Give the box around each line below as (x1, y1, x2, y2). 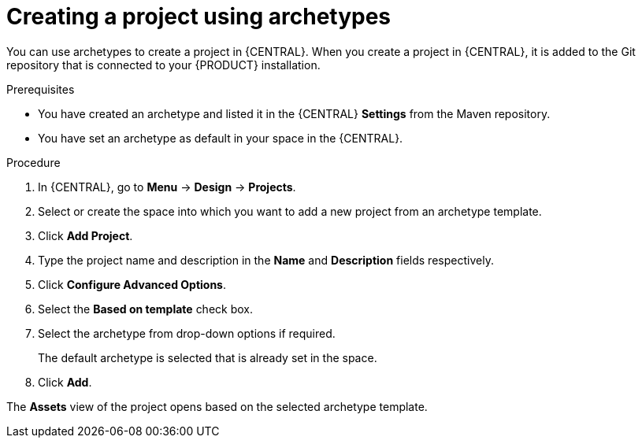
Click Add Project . (38, 228, 133, 242)
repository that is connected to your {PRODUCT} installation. (6, 57, 321, 72)
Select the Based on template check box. (38, 302, 254, 316)
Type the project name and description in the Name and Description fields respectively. (38, 253, 494, 267)
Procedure (6, 155, 61, 169)
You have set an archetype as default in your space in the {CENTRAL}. (38, 131, 403, 145)
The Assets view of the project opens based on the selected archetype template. (6, 399, 428, 413)
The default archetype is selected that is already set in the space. (38, 350, 377, 364)
